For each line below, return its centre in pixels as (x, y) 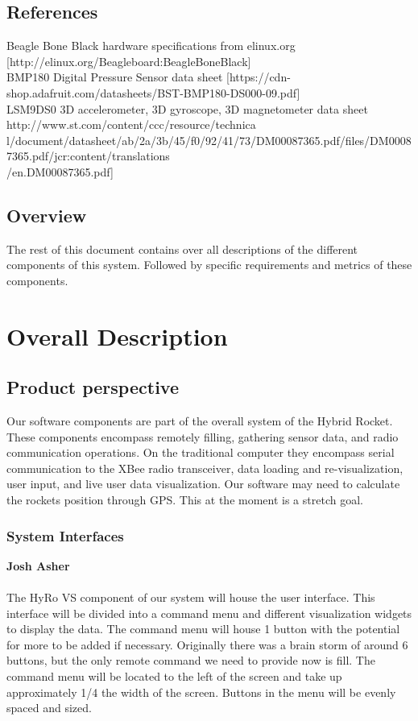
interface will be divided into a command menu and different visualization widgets (209, 613)
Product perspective (93, 387)
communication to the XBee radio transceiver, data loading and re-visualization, (205, 468)
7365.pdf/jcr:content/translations (88, 156)
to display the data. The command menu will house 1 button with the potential (203, 629)
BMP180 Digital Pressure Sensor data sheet (115, 77)
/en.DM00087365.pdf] (60, 171)
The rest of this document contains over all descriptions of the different (182, 249)
